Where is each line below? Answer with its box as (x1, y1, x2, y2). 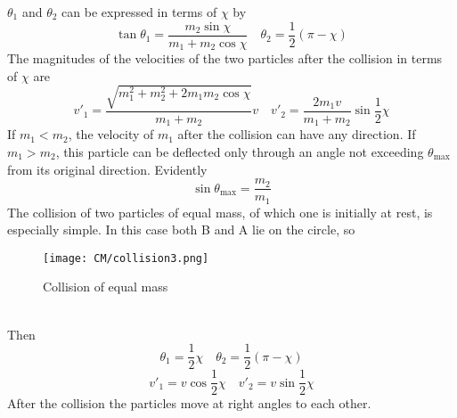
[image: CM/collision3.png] (43, 251, 209, 265)
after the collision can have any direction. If (177, 125, 416, 143)
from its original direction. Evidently (7, 160, 208, 178)
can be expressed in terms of (61, 3, 217, 20)
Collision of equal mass (43, 277, 168, 296)
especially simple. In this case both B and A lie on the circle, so (7, 220, 355, 239)
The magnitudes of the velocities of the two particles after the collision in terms (7, 49, 443, 68)
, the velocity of (68, 125, 154, 143)
